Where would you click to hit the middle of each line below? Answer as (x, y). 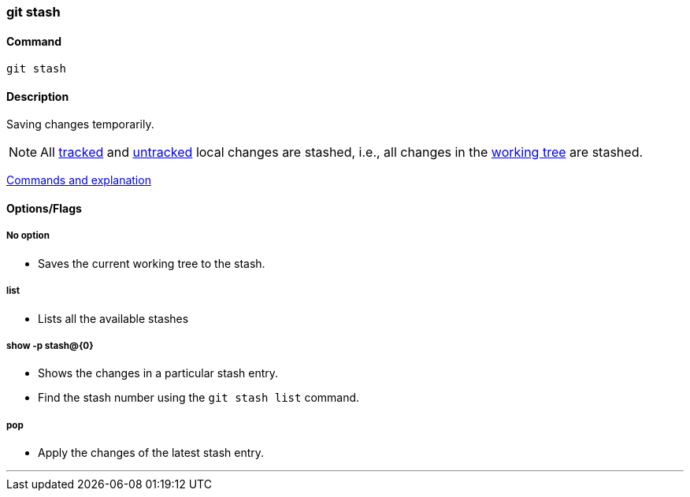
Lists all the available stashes (113, 318)
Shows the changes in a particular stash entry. (158, 373)
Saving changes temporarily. (80, 124)
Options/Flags (44, 209)
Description (38, 96)
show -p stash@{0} (50, 346)
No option (28, 236)
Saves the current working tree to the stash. (152, 263)
